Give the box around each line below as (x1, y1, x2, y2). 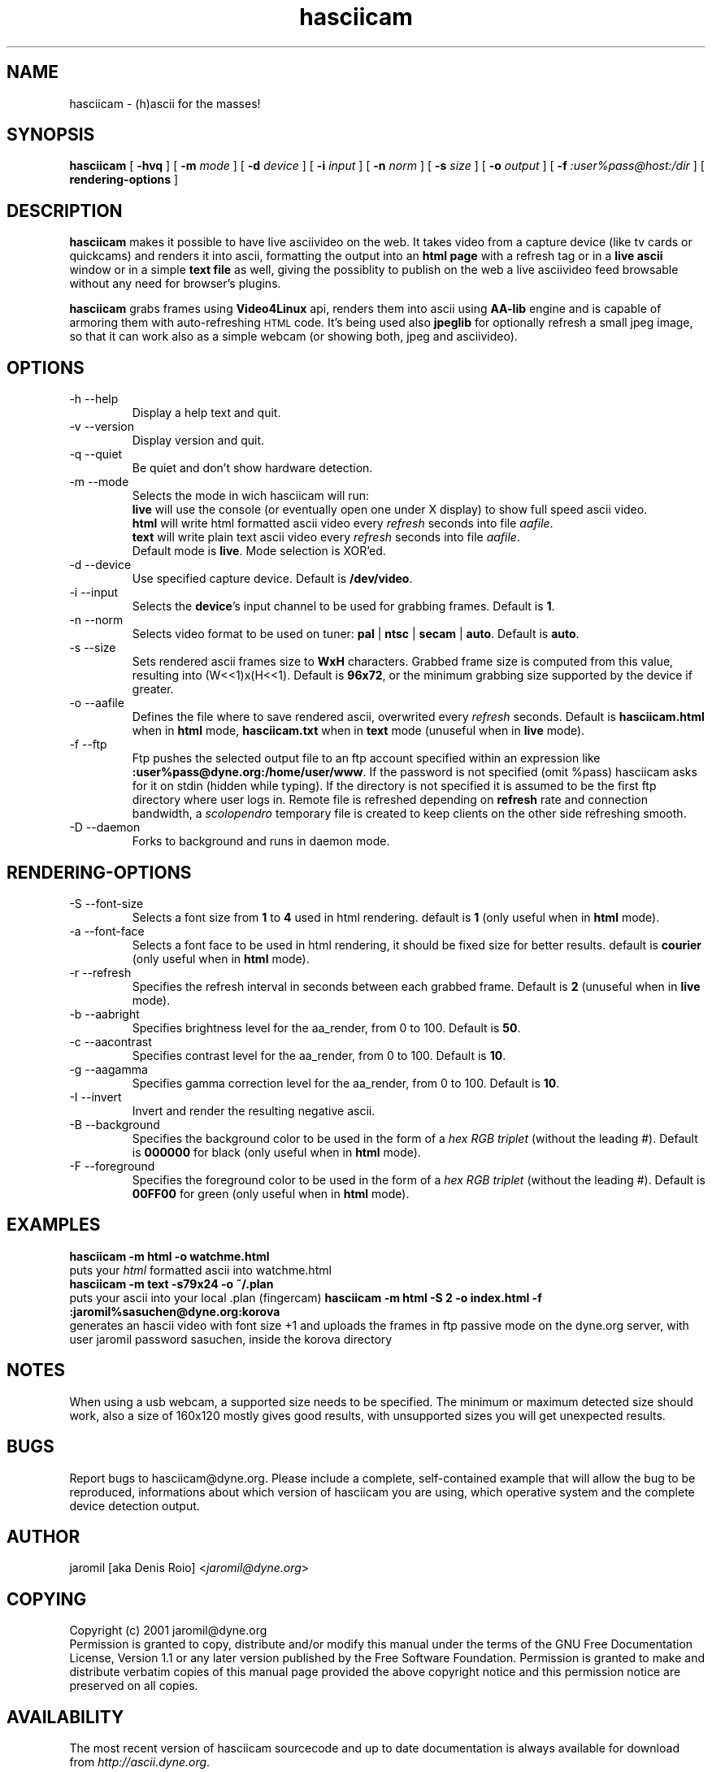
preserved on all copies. (69, 1679, 198, 1693)
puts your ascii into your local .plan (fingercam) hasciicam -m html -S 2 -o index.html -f (69, 1290, 542, 1305)
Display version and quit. (132, 433, 265, 448)
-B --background (69, 1117, 160, 1131)
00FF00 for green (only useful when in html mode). (132, 1186, 410, 1201)
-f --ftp (69, 737, 107, 752)
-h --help (69, 392, 119, 406)
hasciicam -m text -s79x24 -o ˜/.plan (69, 1276, 274, 1291)
